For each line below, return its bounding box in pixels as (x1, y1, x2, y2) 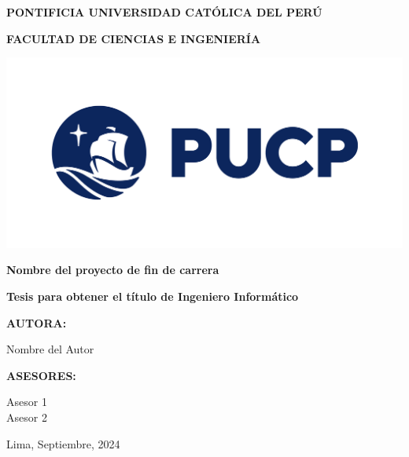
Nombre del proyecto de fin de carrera (6, 261, 219, 278)
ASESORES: (6, 367, 76, 383)
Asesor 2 (6, 408, 47, 425)
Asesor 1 (6, 393, 47, 410)
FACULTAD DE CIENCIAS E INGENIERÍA (6, 30, 261, 46)
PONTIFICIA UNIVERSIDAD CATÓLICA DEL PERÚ (6, 4, 322, 20)
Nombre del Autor (6, 341, 94, 357)
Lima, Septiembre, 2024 (6, 435, 120, 452)
